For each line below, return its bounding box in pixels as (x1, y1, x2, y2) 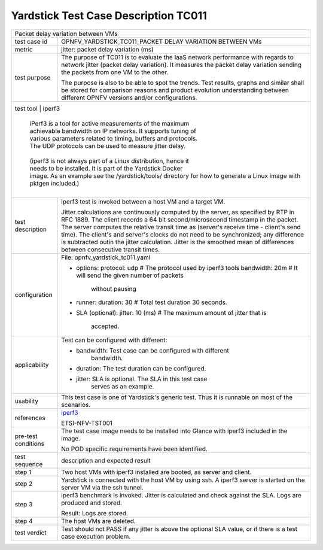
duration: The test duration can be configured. (75, 364, 206, 372)
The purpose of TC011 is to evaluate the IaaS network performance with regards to (60, 53, 294, 61)
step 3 (14, 500, 33, 508)
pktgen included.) (29, 179, 80, 187)
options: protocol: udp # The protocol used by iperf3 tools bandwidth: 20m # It (75, 263, 298, 272)
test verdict (14, 528, 47, 537)
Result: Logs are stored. (60, 509, 129, 517)
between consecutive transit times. (60, 245, 160, 254)
